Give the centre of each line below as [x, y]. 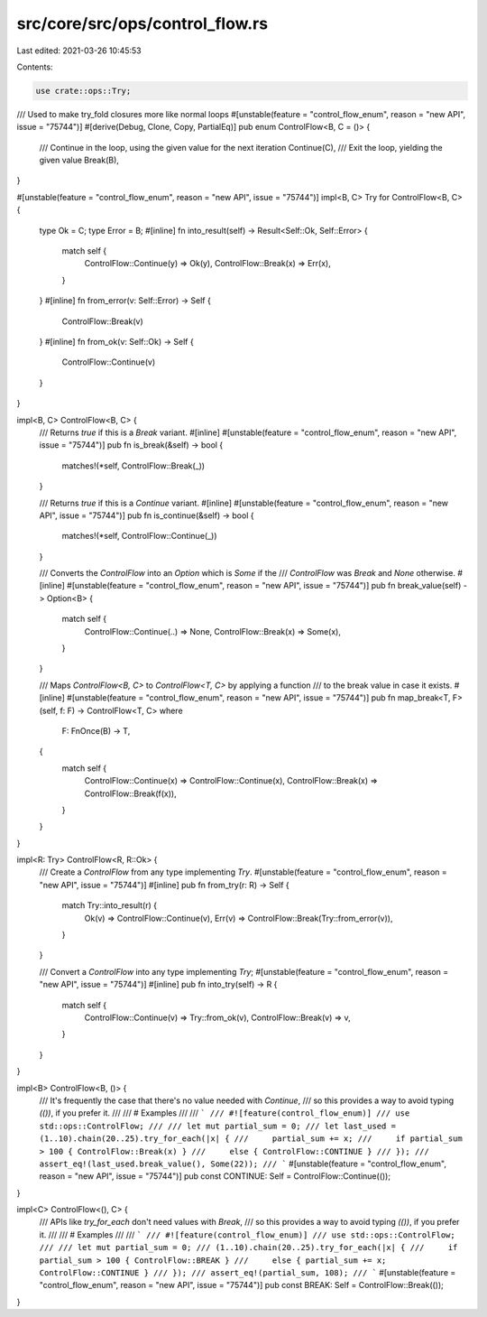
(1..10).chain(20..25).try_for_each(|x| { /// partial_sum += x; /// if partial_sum [251, 1139]
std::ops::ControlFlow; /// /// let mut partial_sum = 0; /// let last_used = [218, 1126]
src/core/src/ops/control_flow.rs [142, 23]
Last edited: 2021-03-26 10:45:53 [79, 51]
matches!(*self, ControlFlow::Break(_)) [133, 466]
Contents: [35, 67]
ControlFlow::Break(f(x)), [130, 793]
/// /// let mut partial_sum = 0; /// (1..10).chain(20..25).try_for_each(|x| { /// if [248, 1247]
